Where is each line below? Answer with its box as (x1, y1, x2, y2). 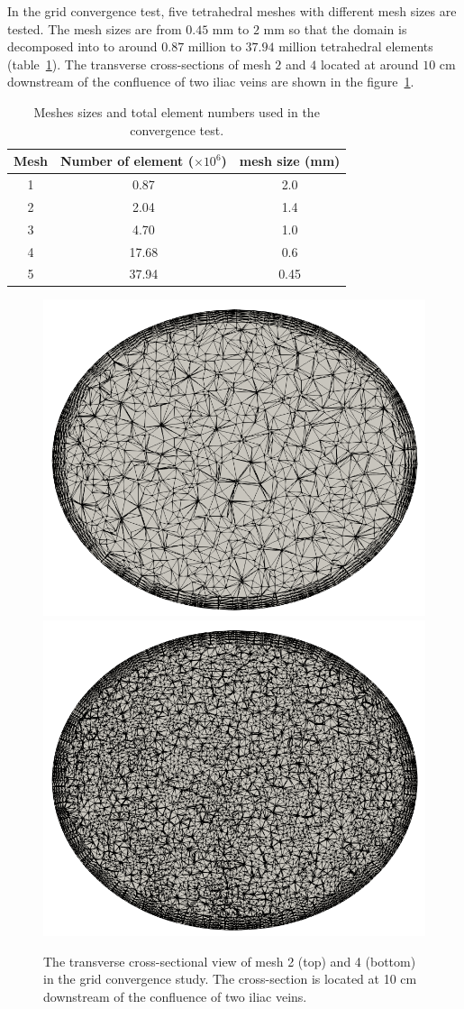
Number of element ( (59, 151, 194, 170)
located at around (320, 54, 419, 73)
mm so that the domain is (263, 19, 407, 38)
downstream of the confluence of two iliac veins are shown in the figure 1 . (7, 72, 414, 91)
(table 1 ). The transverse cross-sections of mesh (7, 54, 271, 73)
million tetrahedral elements (278, 37, 433, 56)
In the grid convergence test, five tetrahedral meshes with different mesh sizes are (7, 2, 457, 20)
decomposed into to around (7, 37, 158, 56)
